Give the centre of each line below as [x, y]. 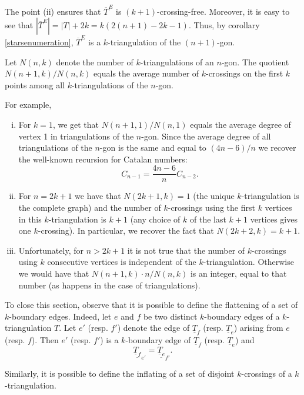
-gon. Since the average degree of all [206, 136]
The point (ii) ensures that [53, 11]
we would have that [54, 273]
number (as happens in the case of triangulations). [109, 285]
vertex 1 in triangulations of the [76, 136]
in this [30, 219]
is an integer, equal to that [238, 273]
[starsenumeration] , [39, 42]
